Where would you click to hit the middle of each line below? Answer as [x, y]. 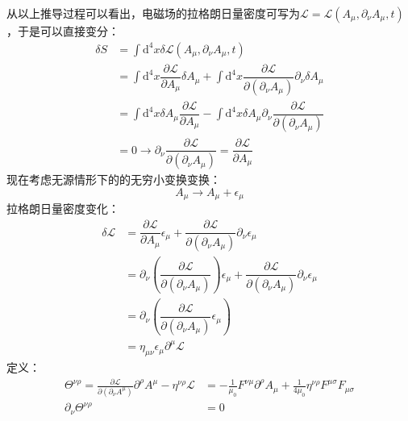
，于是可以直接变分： [63, 31]
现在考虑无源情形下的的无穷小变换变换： [114, 179]
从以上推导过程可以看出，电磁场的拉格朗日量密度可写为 [153, 13]
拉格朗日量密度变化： [63, 208]
